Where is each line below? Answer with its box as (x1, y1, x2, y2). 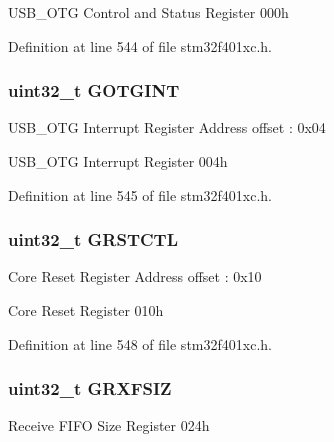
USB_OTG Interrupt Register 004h (8, 151, 228, 171)
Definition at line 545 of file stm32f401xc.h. (8, 184, 272, 205)
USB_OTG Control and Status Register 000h (8, 2, 289, 22)
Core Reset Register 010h (8, 300, 164, 320)
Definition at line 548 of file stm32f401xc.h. (8, 333, 272, 354)
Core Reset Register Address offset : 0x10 (8, 266, 262, 287)
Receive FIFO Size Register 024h (8, 415, 210, 436)
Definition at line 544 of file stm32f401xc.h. (8, 35, 272, 56)
